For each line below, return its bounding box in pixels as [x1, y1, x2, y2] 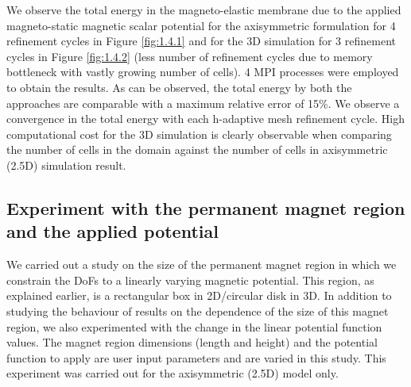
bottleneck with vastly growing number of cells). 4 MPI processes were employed [6, 63, 399, 80]
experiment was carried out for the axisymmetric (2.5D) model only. [6, 365, 339, 381]
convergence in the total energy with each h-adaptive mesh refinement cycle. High [6, 110, 405, 127]
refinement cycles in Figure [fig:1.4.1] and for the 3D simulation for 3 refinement [6, 33, 396, 49]
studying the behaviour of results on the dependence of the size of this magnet [6, 302, 389, 319]
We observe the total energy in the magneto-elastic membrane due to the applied [6, 2, 401, 17]
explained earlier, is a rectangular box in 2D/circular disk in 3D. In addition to [6, 287, 392, 304]
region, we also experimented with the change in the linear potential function [6, 318, 382, 335]
